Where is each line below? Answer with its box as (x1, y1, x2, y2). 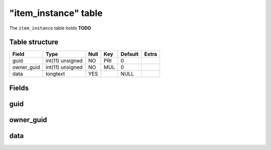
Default (120, 50, 139, 57)
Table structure (9, 38, 59, 46)
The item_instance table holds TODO (9, 25, 91, 31)
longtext (45, 70, 65, 77)
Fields (9, 83, 29, 92)
